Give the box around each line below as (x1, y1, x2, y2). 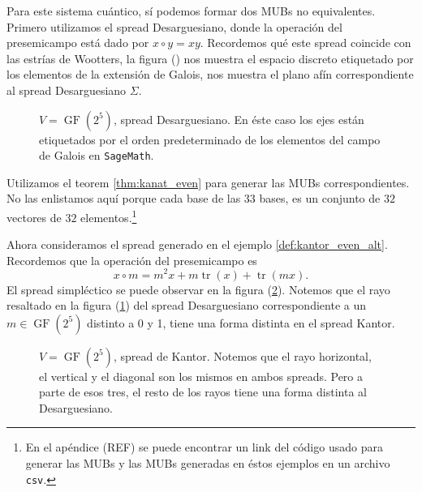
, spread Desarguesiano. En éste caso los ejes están (113, 110, 364, 127)
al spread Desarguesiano (6, 81, 127, 98)
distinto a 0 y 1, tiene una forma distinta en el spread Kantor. (87, 314, 395, 331)
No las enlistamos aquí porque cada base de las (6, 190, 241, 207)
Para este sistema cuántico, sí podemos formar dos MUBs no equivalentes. (6, 2, 376, 19)
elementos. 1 (80, 207, 137, 225)
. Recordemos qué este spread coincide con (200, 34, 411, 51)
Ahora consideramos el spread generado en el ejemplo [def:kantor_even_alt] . (6, 236, 388, 253)
